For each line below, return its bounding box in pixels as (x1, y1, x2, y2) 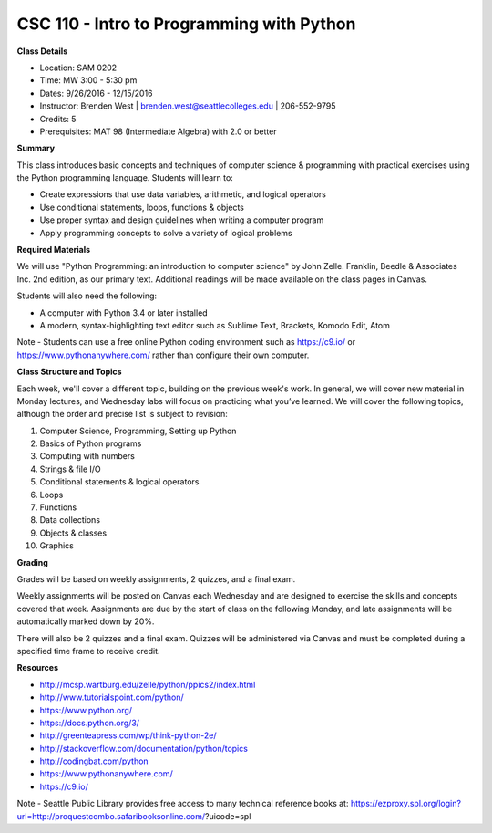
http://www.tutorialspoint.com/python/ (39, 692, 184, 703)
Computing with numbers (39, 451, 136, 462)
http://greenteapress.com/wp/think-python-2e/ (39, 730, 217, 741)
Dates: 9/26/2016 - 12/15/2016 (39, 88, 154, 99)
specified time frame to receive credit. (16, 645, 160, 656)
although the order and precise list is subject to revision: (16, 409, 228, 420)
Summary (16, 142, 55, 154)
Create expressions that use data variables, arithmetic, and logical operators (39, 189, 327, 200)
